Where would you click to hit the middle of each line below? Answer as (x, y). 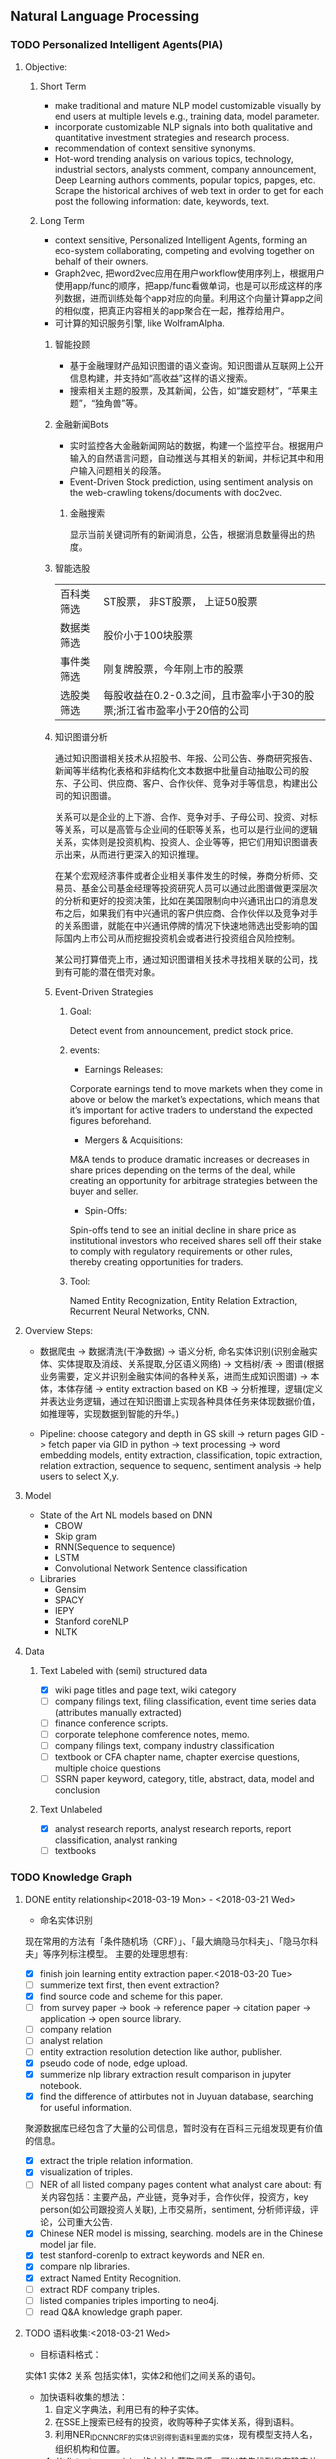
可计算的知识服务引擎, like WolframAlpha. (139, 323)
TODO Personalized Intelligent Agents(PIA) (116, 45)
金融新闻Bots (81, 424)
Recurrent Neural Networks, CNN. (139, 1311)
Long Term (62, 220)
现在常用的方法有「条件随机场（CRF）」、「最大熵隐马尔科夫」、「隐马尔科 (171, 1941)
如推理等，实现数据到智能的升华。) (109, 1413)
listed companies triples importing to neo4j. (129, 2300)
